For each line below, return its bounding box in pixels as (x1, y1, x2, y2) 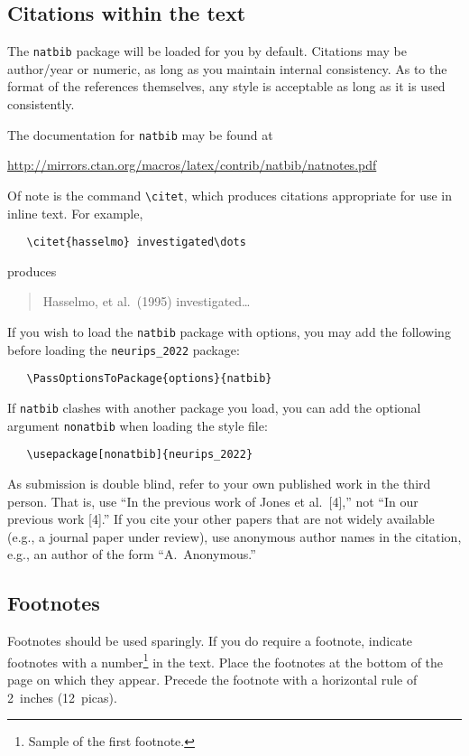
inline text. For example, (7, 203, 143, 222)
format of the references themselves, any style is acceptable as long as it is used (7, 77, 446, 96)
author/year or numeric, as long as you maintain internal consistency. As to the (7, 59, 447, 78)
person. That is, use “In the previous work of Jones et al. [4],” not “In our (7, 491, 418, 510)
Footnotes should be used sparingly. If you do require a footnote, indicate (7, 631, 413, 650)
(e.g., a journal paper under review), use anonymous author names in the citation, (7, 527, 462, 546)
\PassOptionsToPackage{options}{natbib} (26, 372, 272, 386)
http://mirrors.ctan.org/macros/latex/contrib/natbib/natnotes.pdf (7, 155, 377, 174)
